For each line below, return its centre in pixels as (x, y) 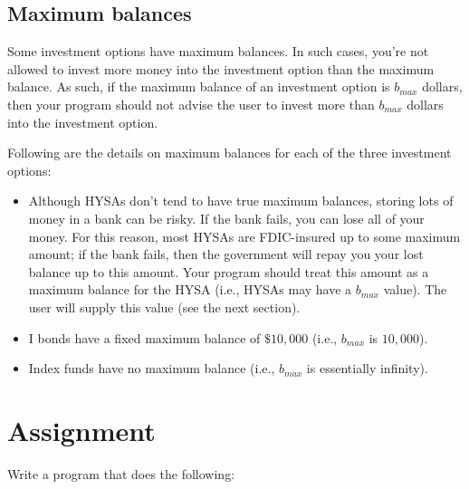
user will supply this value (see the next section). (164, 307)
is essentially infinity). (367, 368)
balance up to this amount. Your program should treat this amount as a (229, 271)
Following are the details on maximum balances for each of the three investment (230, 153)
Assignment (81, 430)
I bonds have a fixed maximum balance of (144, 337)
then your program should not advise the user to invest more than (191, 104)
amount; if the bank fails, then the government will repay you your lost (226, 254)
